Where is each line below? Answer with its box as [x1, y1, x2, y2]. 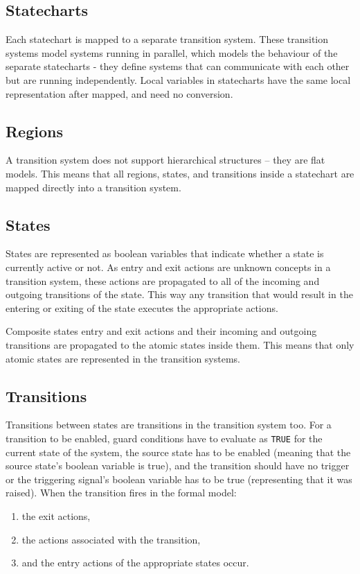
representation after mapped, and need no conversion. [6, 86, 233, 101]
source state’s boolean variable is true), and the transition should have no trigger [6, 458, 350, 473]
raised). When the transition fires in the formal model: [6, 485, 237, 500]
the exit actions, [21, 508, 91, 523]
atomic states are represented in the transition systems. [6, 351, 240, 365]
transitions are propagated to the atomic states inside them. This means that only [6, 337, 354, 351]
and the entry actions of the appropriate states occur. [21, 555, 249, 570]
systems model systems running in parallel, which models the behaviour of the [6, 45, 338, 60]
